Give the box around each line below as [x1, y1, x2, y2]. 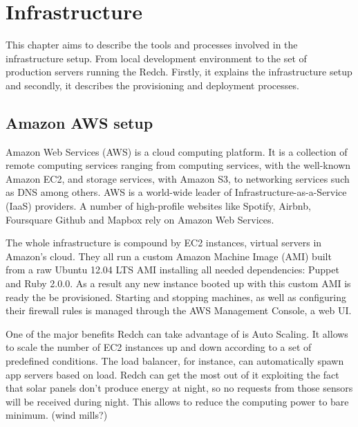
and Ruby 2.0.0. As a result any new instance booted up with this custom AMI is [6, 276, 351, 291]
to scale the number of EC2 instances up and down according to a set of [6, 340, 312, 354]
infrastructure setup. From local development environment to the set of [6, 51, 307, 65]
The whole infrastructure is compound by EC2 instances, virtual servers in [6, 235, 322, 250]
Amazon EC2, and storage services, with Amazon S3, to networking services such [6, 171, 350, 185]
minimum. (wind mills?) [6, 408, 108, 422]
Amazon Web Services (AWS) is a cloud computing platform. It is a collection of [6, 144, 348, 158]
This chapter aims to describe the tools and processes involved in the [6, 37, 298, 52]
